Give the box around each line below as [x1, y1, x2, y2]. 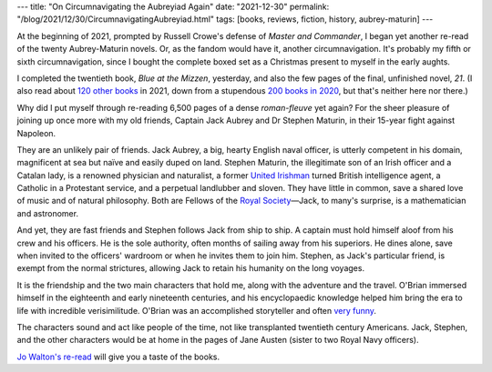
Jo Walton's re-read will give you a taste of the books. [16, 351, 220, 362]
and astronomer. [16, 207, 79, 218]
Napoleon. [16, 127, 56, 138]
